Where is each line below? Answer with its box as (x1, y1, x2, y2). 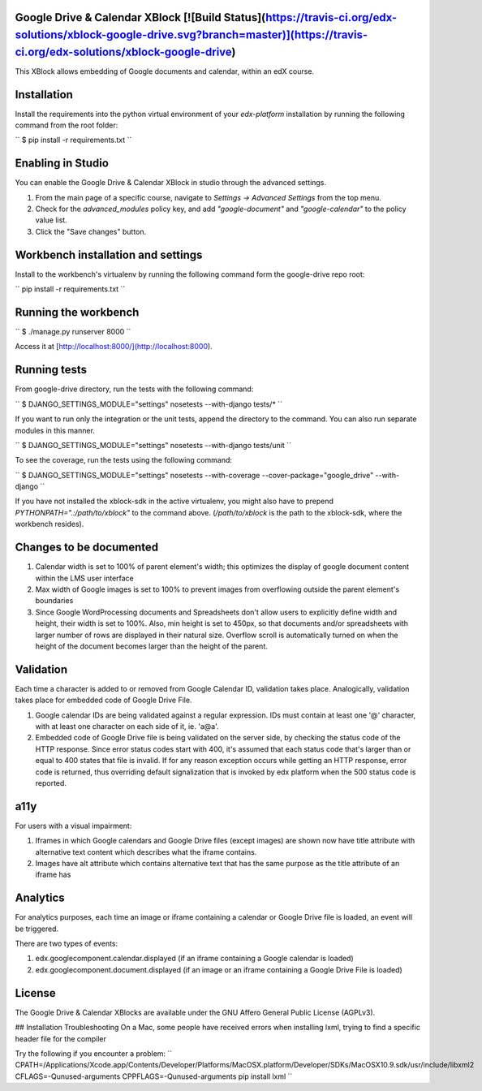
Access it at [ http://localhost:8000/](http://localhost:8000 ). (15, 342, 213, 351)
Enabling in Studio (15, 157, 110, 170)
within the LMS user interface (35, 573, 134, 583)
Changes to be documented (15, 541, 158, 554)
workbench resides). (15, 520, 84, 529)
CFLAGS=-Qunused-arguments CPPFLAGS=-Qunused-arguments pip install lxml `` (15, 1072, 293, 1081)
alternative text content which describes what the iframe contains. (35, 847, 257, 856)
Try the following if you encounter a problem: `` (15, 1048, 173, 1059)
